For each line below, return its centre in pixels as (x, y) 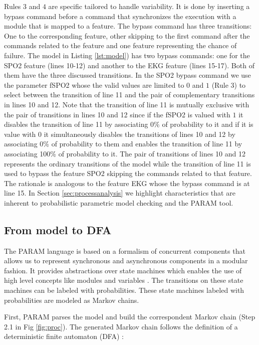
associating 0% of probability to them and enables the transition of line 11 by (123, 144)
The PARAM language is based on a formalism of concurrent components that (125, 250)
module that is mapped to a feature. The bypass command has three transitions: (128, 26)
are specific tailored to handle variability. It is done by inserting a (149, 6)
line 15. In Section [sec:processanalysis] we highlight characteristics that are (120, 193)
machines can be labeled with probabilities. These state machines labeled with (124, 290)
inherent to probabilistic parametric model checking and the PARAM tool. (119, 202)
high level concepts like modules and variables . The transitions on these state (124, 280)
